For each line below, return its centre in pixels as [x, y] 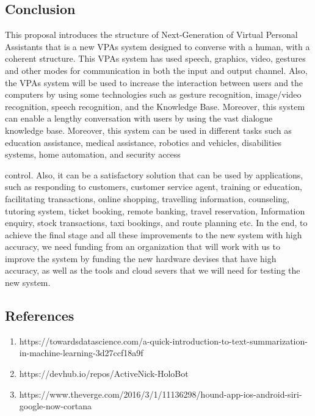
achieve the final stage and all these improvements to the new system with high [154, 234]
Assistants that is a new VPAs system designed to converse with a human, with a [157, 46]
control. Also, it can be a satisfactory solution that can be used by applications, [154, 174]
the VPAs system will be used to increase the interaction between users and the [154, 82]
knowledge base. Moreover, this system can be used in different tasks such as [148, 130]
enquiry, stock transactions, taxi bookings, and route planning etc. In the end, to [156, 223]
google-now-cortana [56, 406]
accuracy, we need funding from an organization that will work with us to [143, 246]
